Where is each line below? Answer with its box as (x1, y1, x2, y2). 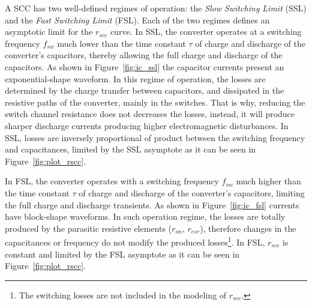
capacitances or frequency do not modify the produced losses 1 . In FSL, (5, 234, 265, 248)
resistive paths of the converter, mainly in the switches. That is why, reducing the (5, 95, 305, 108)
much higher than (236, 175, 301, 187)
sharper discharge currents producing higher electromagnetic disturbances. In (5, 119, 289, 131)
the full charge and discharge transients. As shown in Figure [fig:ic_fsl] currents (5, 198, 299, 211)
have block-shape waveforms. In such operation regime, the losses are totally (5, 210, 286, 223)
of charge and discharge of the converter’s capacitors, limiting (79, 186, 305, 199)
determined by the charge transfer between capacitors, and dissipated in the (5, 84, 284, 97)
